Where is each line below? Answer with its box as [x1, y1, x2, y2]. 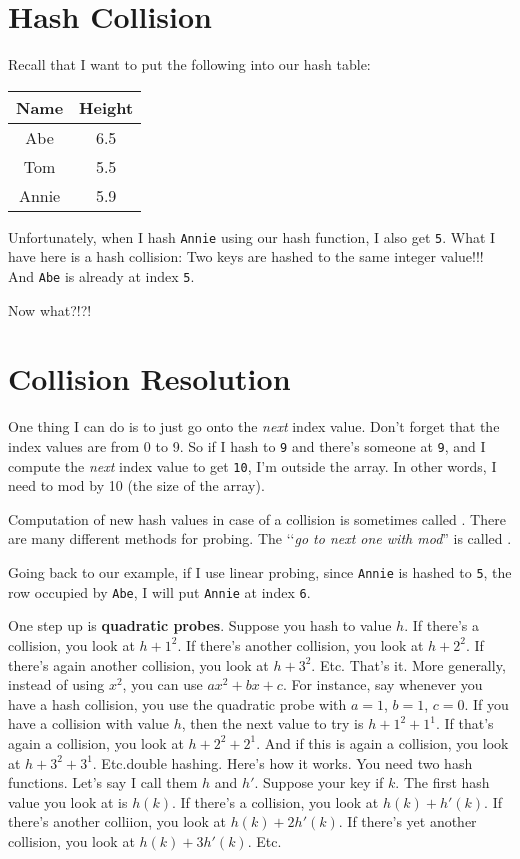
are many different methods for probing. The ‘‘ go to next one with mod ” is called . [8, 528, 512, 549]
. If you [464, 693, 509, 714]
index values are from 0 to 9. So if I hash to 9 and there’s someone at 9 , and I [8, 435, 486, 456]
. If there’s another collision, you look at [177, 634, 424, 655]
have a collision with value [8, 713, 170, 734]
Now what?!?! [8, 299, 92, 320]
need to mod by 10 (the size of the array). [8, 475, 265, 496]
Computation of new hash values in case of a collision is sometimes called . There [8, 508, 506, 529]
